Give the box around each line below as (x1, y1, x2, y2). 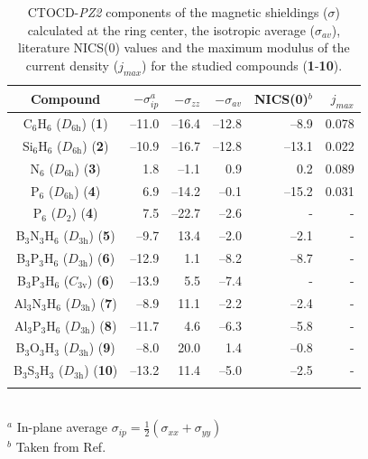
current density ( (25, 55, 119, 74)
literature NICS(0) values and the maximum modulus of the (17, 38, 350, 57)
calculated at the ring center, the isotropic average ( (27, 20, 315, 39)
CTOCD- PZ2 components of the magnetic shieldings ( (27, 3, 328, 21)
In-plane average (16, 417, 107, 436)
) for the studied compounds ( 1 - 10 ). (142, 55, 343, 74)
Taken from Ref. (15, 437, 106, 456)
